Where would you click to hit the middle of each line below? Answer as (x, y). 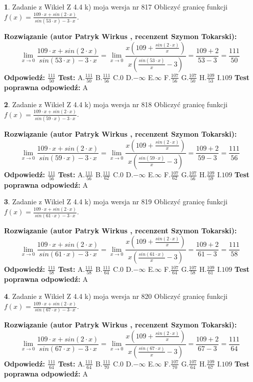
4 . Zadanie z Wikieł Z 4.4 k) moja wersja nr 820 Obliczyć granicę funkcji (116, 296)
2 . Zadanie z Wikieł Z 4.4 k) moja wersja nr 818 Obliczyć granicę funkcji (116, 104)
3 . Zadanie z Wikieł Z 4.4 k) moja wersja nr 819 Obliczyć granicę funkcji (116, 202)
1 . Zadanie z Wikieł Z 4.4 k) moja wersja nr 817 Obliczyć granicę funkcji (116, 7)
